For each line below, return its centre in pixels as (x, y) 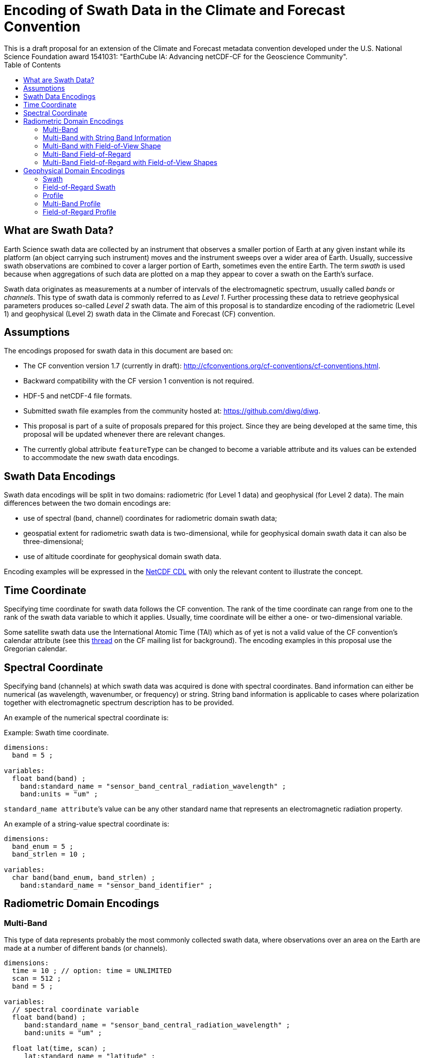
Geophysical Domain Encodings (74, 170)
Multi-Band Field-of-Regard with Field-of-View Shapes (130, 162)
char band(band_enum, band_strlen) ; (83, 877)
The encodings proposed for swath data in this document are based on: (119, 351)
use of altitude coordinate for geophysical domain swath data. (122, 557)
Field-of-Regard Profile (80, 212)
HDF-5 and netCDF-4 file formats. (78, 396)
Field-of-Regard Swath (79, 187)
